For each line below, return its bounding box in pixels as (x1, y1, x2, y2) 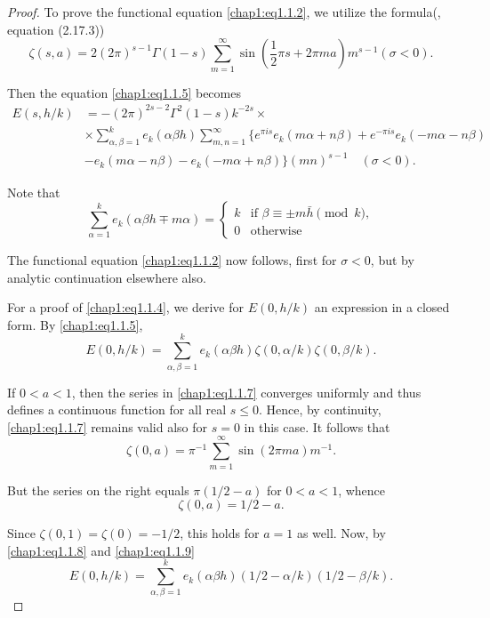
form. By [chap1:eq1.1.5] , (7, 315, 143, 333)
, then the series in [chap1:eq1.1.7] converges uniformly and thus (71, 382, 422, 401)
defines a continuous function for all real (7, 400, 227, 419)
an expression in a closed (314, 298, 450, 317)
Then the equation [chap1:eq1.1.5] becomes (7, 83, 241, 101)
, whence (338, 480, 386, 499)
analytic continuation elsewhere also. (7, 268, 206, 286)
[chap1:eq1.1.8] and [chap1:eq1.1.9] (7, 541, 195, 559)
